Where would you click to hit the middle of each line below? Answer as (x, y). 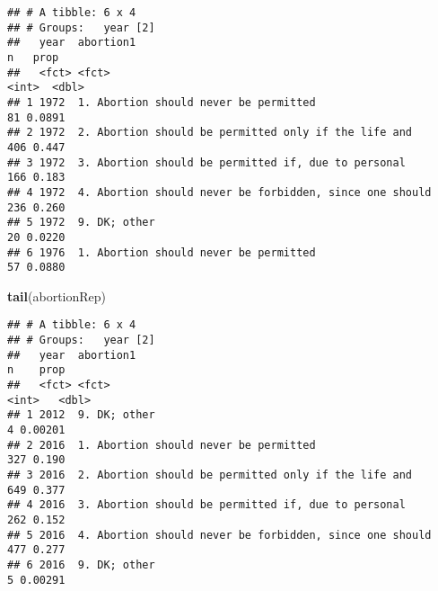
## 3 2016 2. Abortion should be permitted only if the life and (210, 475)
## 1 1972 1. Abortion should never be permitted (162, 102)
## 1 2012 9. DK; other (81, 415)
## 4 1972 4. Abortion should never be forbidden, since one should (219, 192)
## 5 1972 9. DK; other (81, 223)
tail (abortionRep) (57, 295)
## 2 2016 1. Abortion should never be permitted (162, 445)
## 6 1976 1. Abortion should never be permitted (162, 252)
